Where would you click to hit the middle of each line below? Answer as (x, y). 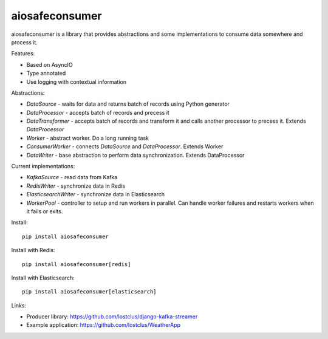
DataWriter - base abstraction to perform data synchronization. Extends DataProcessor (135, 155)
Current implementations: (43, 166)
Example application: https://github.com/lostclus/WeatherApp (104, 325)
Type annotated (46, 74)
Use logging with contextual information (77, 81)
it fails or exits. (45, 211)
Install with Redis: (33, 250)
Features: (23, 53)
